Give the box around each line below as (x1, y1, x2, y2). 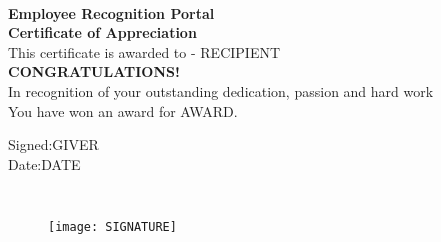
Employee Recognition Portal (8, 2, 215, 23)
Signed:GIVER (8, 134, 99, 155)
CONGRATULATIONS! (8, 61, 180, 82)
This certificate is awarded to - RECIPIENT (8, 41, 281, 62)
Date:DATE (8, 153, 81, 174)
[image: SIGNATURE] (48, 220, 177, 234)
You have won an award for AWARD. (8, 100, 238, 121)
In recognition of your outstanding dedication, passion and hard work (8, 80, 434, 101)
